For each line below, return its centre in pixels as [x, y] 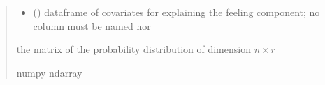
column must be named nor [92, 25]
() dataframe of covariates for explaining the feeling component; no [176, 12]
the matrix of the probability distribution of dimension [133, 49]
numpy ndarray [49, 72]
